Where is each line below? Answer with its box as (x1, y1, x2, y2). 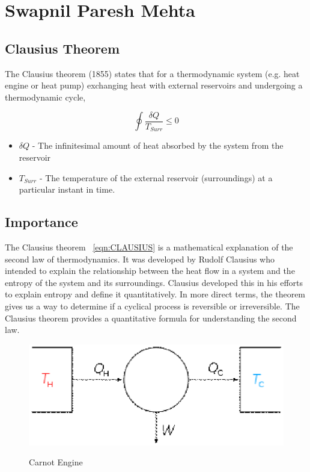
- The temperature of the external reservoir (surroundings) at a (39, 171, 273, 184)
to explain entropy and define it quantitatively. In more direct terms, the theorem (5, 288, 306, 300)
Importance (5, 213, 78, 231)
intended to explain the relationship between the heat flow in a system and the (5, 264, 295, 277)
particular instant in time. (19, 183, 115, 196)
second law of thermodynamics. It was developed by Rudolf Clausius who (5, 252, 275, 265)
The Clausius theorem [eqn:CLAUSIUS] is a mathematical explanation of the (5, 240, 293, 253)
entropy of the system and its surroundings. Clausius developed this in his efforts (5, 276, 303, 288)
